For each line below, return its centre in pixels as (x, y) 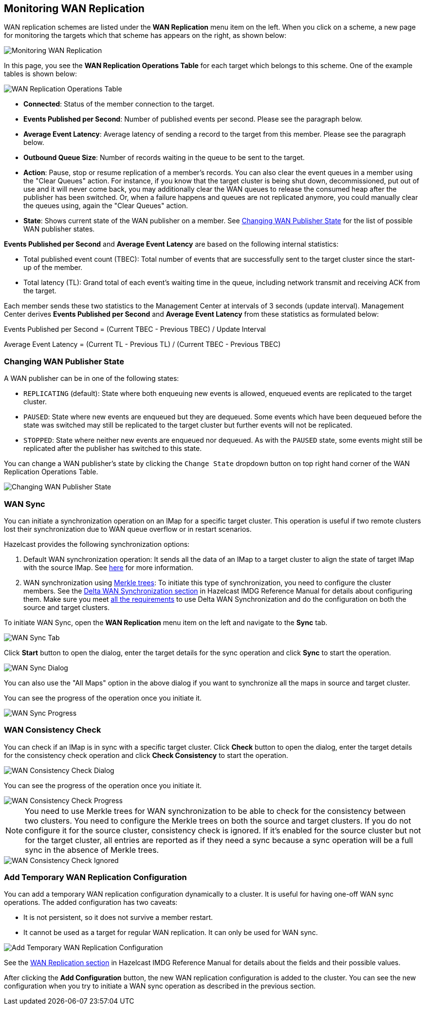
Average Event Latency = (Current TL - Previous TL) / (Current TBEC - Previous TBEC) (142, 344)
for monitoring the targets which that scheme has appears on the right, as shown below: (145, 36)
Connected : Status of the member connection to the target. (119, 104)
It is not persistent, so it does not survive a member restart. (118, 918)
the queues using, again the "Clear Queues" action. (106, 206)
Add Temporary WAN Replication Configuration (95, 877)
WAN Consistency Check (53, 730)
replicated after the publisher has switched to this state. (113, 449)
